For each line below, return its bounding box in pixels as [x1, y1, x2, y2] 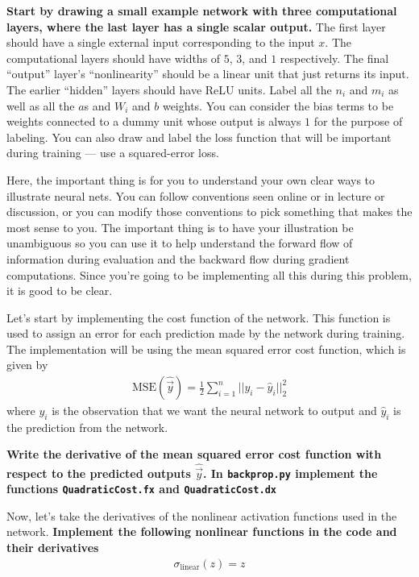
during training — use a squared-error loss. [6, 144, 219, 161]
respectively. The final [280, 49, 389, 66]
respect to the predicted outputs [6, 464, 191, 481]
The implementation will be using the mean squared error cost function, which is [6, 340, 406, 357]
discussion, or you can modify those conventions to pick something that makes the [6, 203, 413, 220]
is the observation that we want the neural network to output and [52, 402, 377, 419]
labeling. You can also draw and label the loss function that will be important [6, 128, 392, 145]
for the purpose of [313, 113, 403, 130]
